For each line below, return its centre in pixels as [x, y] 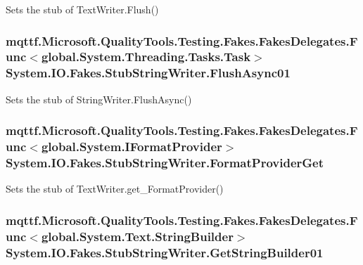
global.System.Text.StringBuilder [137, 236]
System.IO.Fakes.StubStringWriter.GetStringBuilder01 [165, 252]
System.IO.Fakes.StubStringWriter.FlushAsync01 [148, 73]
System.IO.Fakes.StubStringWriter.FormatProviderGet [165, 163]
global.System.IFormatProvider [132, 147]
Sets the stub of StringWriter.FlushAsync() [99, 99]
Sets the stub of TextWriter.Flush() [82, 9]
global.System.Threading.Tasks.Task [146, 57]
